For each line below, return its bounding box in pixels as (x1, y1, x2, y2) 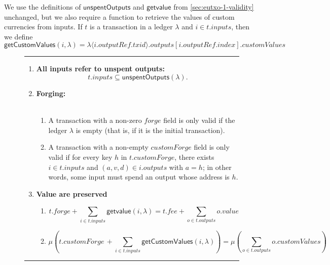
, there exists (174, 151, 214, 162)
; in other (202, 161, 232, 172)
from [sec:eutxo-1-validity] (173, 2, 254, 12)
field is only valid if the (163, 115, 235, 125)
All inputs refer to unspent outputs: (36, 63, 165, 74)
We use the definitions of (4, 2, 81, 12)
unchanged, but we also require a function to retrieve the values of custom (4, 11, 235, 22)
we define (4, 31, 33, 41)
